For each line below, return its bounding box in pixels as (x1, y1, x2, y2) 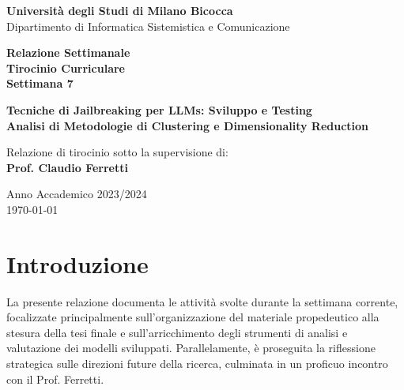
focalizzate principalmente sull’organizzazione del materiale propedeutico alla (6, 309, 379, 325)
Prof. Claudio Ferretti (6, 159, 128, 175)
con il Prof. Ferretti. (6, 370, 104, 387)
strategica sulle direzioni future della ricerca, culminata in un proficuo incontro (6, 355, 388, 372)
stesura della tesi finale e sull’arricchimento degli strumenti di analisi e (6, 324, 348, 340)
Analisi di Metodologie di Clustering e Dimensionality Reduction (6, 117, 369, 133)
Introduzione (6, 247, 149, 279)
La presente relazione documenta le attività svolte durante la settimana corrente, (6, 293, 398, 309)
